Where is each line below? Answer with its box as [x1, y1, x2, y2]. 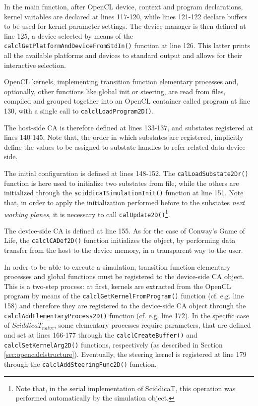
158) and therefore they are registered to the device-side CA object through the [4, 300, 246, 311]
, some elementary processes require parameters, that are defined [54, 320, 251, 330]
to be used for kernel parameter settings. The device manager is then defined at [4, 21, 246, 31]
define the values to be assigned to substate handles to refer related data [4, 141, 225, 152]
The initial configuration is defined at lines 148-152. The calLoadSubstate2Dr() [4, 168, 249, 178]
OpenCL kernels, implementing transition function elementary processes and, [4, 76, 239, 87]
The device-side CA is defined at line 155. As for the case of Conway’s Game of [4, 225, 245, 235]
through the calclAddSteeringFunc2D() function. [4, 358, 157, 369]
